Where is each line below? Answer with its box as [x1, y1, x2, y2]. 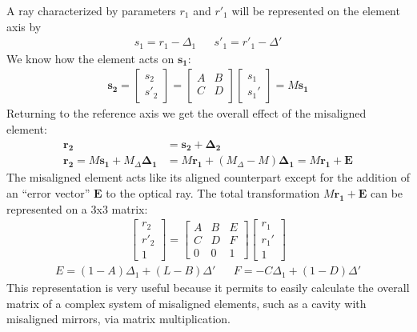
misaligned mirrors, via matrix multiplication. [6, 310, 231, 327]
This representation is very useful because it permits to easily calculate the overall [6, 279, 410, 296]
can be [371, 184, 403, 201]
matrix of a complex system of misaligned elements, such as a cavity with [6, 294, 367, 311]
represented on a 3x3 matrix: [6, 200, 148, 217]
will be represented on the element [231, 2, 400, 18]
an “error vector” [6, 184, 90, 201]
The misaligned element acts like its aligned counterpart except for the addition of [6, 169, 410, 186]
